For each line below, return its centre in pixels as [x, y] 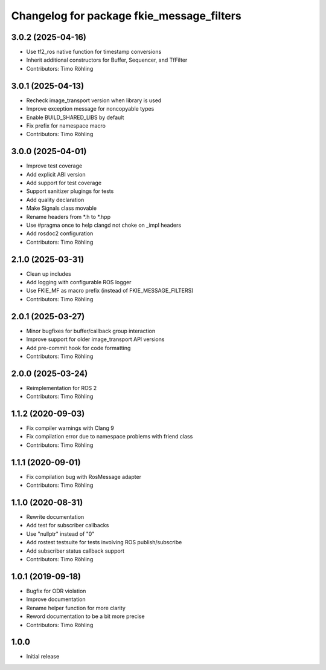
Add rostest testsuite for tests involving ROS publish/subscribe [104, 542]
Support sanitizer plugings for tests [70, 191]
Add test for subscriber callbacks [68, 525]
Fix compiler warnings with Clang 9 [70, 428]
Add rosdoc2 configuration [60, 233]
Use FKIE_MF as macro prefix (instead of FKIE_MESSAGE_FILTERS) [110, 291]
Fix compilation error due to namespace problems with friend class [110, 437]
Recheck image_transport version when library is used [94, 100]
